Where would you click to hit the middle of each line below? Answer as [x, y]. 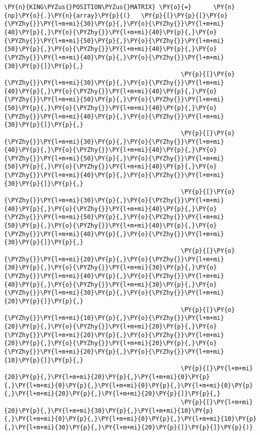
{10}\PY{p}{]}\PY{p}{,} [44, 360]
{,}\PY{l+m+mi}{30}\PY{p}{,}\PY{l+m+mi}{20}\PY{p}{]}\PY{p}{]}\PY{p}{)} [128, 427]
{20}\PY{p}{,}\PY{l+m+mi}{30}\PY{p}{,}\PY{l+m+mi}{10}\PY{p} [109, 411]
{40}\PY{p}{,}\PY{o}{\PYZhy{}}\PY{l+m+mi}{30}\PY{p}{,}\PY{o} [111, 284]
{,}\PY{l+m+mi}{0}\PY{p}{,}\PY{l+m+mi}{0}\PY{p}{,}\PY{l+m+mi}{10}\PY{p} [131, 419]
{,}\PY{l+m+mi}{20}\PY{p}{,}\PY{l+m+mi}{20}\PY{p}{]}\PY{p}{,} [112, 394]
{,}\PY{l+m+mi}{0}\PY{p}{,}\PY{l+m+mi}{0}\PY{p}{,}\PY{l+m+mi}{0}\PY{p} [128, 385]
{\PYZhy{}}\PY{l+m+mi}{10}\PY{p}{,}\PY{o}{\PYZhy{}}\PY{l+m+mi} [114, 318]
